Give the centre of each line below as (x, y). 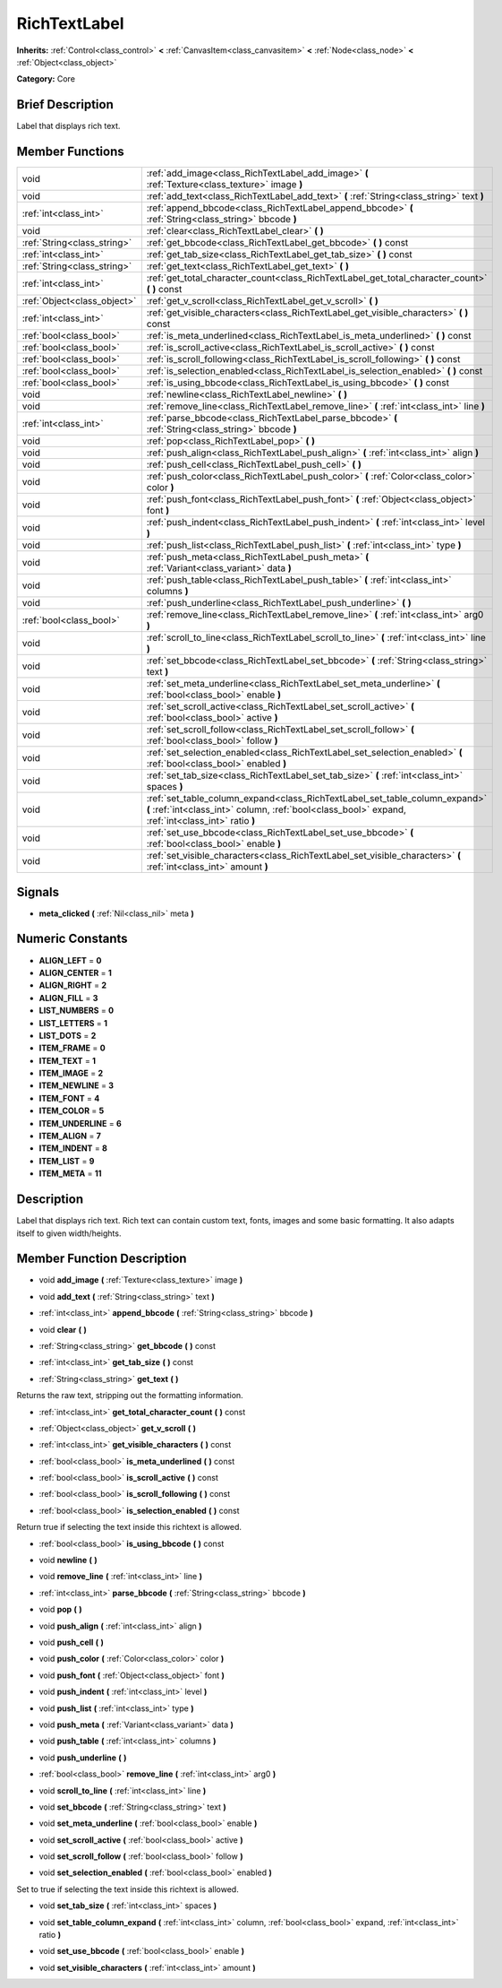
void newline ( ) (68, 1560)
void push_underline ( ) (83, 1758)
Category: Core (46, 79)
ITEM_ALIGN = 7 (70, 1136)
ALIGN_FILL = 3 (68, 998)
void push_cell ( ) (72, 1642)
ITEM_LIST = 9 (67, 1161)
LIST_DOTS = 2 (68, 1035)
